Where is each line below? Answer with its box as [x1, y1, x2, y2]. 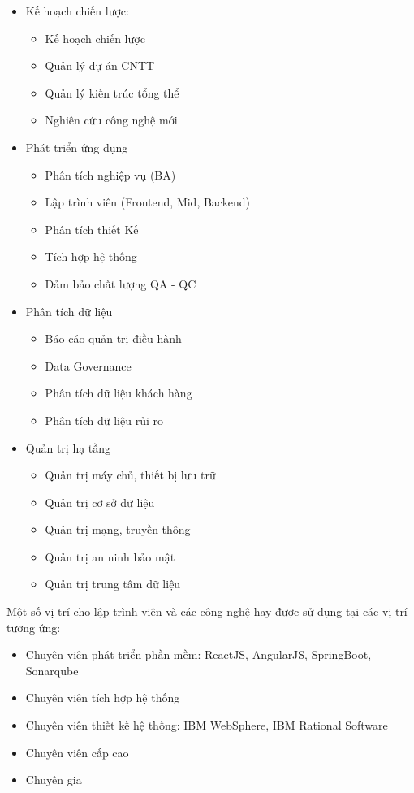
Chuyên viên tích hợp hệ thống [25, 689, 180, 706]
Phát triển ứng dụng [25, 138, 128, 155]
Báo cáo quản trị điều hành [45, 330, 182, 347]
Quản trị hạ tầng [25, 439, 111, 456]
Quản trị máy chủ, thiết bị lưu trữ [45, 466, 216, 483]
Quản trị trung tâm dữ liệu [45, 575, 181, 592]
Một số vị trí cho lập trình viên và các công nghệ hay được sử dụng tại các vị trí [6, 603, 408, 620]
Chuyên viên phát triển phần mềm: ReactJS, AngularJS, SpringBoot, [25, 646, 372, 663]
